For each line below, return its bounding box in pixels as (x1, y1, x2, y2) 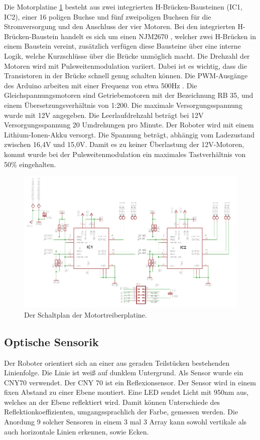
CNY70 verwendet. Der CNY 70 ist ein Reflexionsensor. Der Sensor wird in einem (4, 377, 256, 387)
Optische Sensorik (4, 334, 99, 349)
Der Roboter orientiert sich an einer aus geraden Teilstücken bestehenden (4, 357, 230, 368)
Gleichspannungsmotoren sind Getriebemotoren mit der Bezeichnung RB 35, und (4, 90, 253, 100)
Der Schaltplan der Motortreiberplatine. (24, 309, 147, 320)
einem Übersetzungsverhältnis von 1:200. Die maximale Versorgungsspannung (4, 99, 242, 110)
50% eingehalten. (4, 159, 56, 169)
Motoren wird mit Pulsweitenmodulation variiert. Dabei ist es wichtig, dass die (4, 60, 247, 71)
